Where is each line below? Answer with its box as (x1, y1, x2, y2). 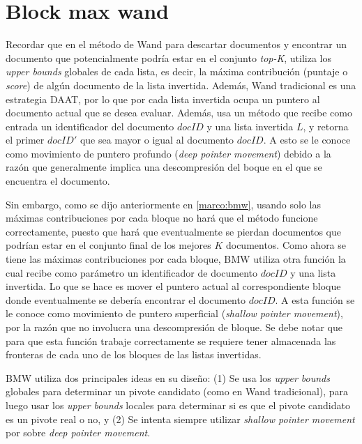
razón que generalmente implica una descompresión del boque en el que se (6, 160, 322, 174)
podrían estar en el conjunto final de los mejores (6, 238, 211, 252)
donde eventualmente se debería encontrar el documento (6, 292, 246, 307)
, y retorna (303, 118, 349, 133)
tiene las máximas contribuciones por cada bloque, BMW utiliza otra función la (6, 252, 346, 266)
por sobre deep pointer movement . (6, 425, 151, 440)
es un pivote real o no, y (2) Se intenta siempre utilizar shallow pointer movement (6, 411, 355, 426)
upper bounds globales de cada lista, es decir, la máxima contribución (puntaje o (6, 64, 348, 79)
